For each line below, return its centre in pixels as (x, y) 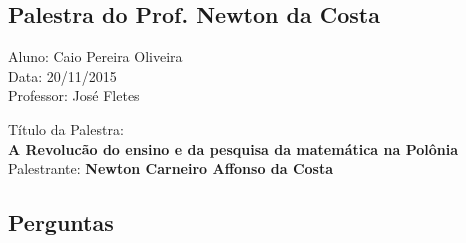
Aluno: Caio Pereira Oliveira (95, 56)
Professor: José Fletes (74, 95)
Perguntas (61, 222)
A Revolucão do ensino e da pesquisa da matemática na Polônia (233, 148)
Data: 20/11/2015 (62, 75)
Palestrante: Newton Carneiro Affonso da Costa (171, 168)
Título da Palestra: (66, 128)
